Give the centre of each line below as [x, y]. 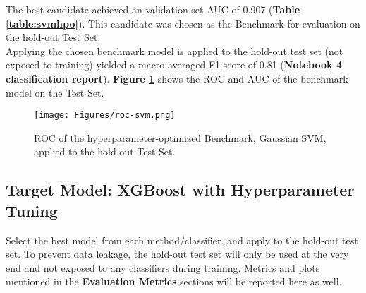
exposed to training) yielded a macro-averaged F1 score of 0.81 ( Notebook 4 [174, 65]
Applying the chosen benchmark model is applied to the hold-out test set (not [175, 50]
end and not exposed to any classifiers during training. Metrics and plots [163, 267]
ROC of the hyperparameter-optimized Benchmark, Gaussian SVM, [180, 137]
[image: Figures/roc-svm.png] [105, 115]
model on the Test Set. [55, 92]
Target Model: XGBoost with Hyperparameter [180, 190]
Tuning [32, 210]
